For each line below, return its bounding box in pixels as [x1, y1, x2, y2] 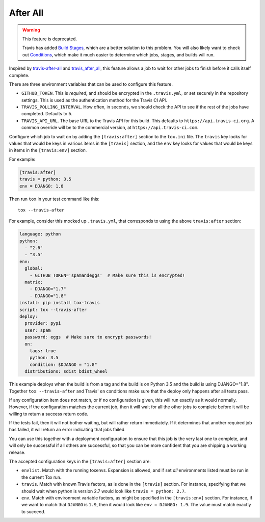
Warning [22, 27, 40, 33]
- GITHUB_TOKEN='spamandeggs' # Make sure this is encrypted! [29, 272, 185, 278]
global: [25, 265, 43, 271]
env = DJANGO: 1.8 [19, 183, 64, 189]
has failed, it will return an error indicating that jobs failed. [9, 427, 126, 433]
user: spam [25, 327, 51, 333]
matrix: [25, 280, 43, 285]
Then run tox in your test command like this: [9, 196, 100, 202]
